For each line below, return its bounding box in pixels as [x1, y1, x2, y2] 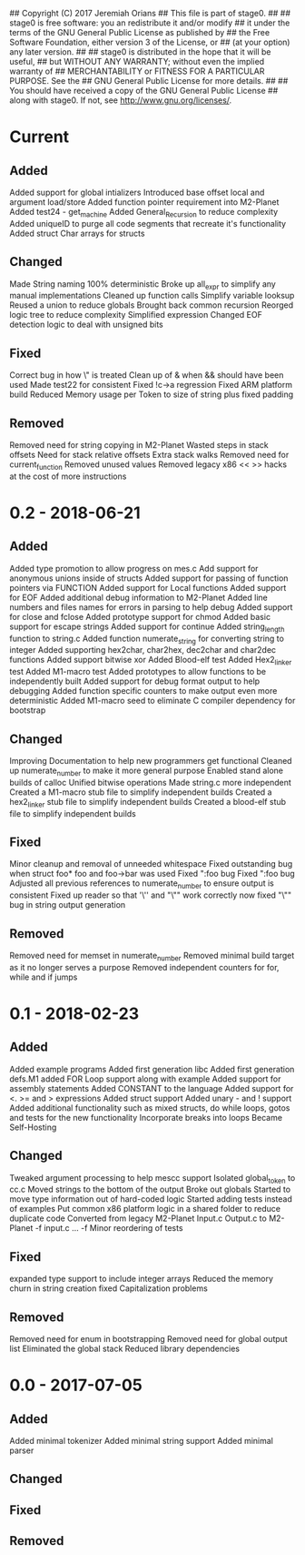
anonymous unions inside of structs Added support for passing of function [9, 573, 289, 584]
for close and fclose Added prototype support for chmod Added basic [9, 611, 271, 622]
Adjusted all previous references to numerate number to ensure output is [9, 878, 274, 891]
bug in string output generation [9, 899, 126, 910]
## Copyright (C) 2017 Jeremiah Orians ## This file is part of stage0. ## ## [9, 8, 291, 18]
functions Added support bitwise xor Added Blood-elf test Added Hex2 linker [9, 655, 292, 667]
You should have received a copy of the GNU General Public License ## [9, 86, 279, 96]
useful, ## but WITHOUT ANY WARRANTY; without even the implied [9, 56, 265, 66]
